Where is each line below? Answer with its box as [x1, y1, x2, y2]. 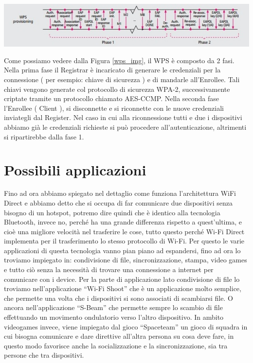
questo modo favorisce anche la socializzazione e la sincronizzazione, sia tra [4, 340, 228, 350]
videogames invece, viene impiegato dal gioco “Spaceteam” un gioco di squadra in [4, 321, 248, 331]
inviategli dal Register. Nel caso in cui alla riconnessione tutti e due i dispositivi [4, 112, 242, 122]
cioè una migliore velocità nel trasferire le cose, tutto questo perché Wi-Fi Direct [4, 226, 245, 236]
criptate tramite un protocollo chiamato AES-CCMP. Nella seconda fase [4, 93, 219, 104]
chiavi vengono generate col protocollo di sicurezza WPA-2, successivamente [4, 84, 230, 94]
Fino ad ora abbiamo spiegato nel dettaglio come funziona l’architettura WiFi [4, 188, 236, 198]
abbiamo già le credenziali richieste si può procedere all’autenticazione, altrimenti [4, 122, 247, 132]
